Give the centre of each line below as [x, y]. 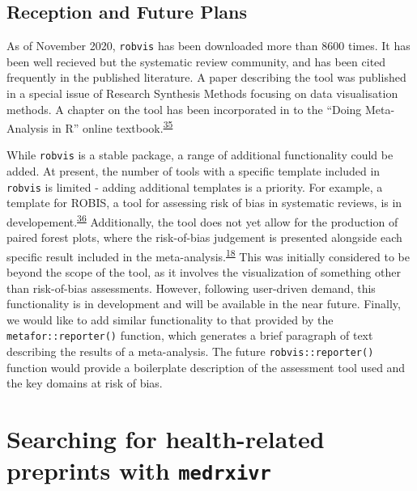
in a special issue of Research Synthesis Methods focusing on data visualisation [202, 93]
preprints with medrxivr [139, 470]
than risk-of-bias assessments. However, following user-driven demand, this [191, 288]
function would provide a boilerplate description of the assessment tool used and [206, 367]
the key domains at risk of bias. [85, 383]
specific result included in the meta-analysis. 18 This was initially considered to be [208, 255]
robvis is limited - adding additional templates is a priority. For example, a [195, 186]
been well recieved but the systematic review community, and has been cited [196, 61]
